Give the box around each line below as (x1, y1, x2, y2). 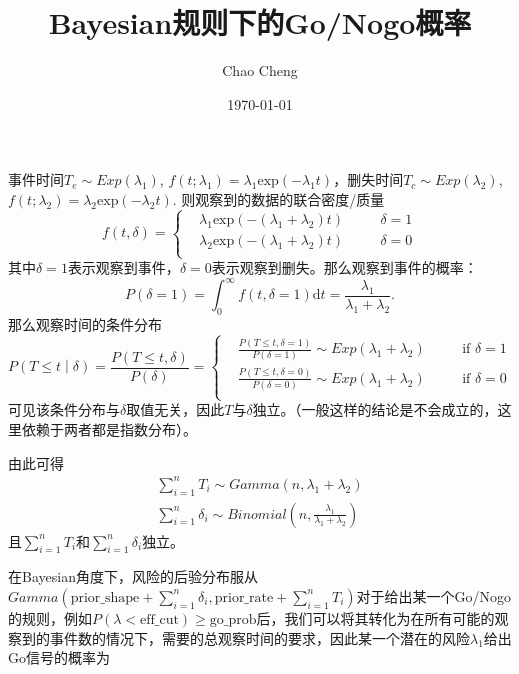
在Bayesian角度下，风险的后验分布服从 (8, 566, 258, 587)
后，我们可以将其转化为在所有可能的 (256, 607, 495, 628)
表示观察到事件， (67, 257, 180, 278)
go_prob (209, 612, 257, 627)
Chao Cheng (222, 60, 298, 81)
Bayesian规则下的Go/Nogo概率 (48, 2, 472, 43)
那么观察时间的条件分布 (8, 313, 162, 334)
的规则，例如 (8, 607, 92, 628)
